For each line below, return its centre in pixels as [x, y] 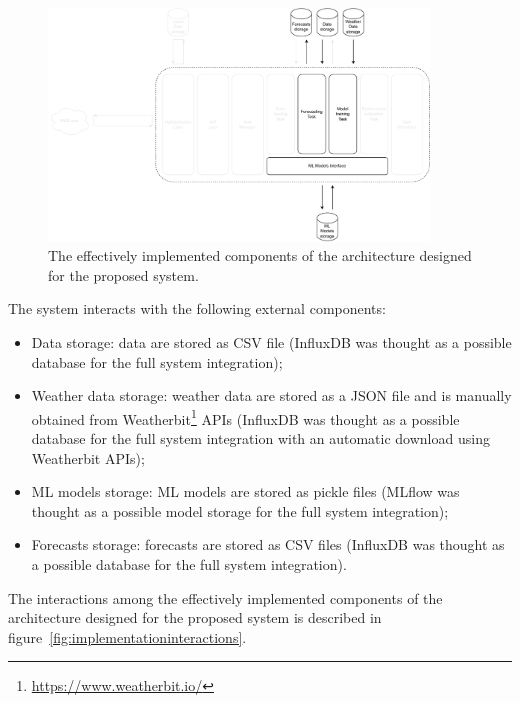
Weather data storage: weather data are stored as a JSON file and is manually [271, 395]
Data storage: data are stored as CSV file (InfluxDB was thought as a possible [271, 342]
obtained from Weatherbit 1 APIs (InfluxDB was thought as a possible [245, 417]
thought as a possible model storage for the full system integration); [240, 510]
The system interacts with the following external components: [197, 308]
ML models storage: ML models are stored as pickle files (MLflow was [245, 491]
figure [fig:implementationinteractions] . [127, 636]
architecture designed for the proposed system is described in [195, 617]
